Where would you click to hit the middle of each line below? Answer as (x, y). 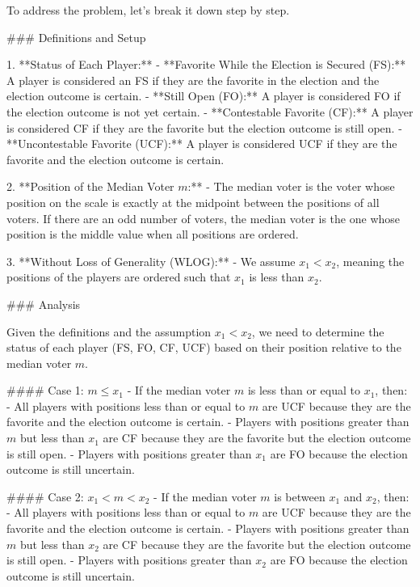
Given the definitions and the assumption (109, 331)
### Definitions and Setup (76, 37)
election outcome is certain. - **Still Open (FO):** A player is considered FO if (204, 96)
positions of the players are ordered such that (119, 277)
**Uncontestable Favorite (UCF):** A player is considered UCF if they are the (202, 144)
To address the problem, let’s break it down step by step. (148, 10)
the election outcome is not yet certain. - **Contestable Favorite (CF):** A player (210, 111)
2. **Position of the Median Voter (90, 186)
